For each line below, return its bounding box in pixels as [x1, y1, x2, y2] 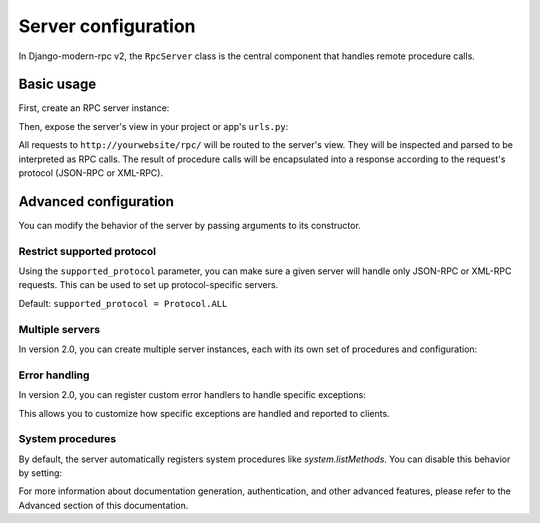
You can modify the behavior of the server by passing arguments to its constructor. [18, 219, 362, 231]
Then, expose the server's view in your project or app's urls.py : [18, 120, 289, 132]
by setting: [18, 467, 63, 479]
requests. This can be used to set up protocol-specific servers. [18, 279, 279, 291]
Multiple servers [18, 322, 100, 336]
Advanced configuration [18, 193, 175, 210]
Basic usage [18, 76, 97, 93]
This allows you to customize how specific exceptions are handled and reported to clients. [18, 407, 390, 419]
